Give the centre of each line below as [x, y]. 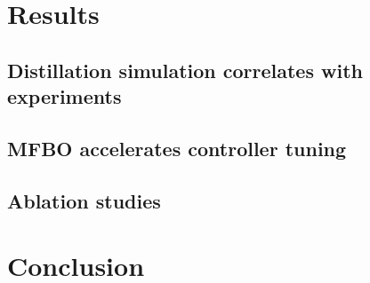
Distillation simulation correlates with [185, 70]
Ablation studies [84, 200]
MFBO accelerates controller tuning [177, 148]
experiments [64, 96]
